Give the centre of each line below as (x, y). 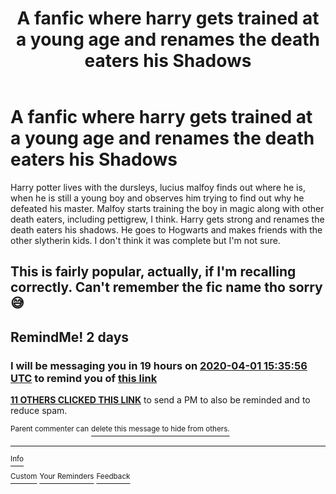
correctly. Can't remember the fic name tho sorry (166, 287)
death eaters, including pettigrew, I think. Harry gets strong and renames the (167, 219)
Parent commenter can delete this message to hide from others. (120, 429)
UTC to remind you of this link (84, 378)
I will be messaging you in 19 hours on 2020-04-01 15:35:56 (159, 365)
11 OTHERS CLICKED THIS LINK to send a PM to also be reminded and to (160, 400)
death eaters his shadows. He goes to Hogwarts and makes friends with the (166, 229)
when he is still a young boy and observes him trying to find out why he (157, 198)
